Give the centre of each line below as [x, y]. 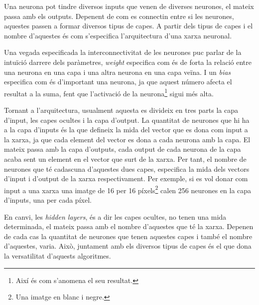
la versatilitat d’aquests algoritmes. [58, 255]
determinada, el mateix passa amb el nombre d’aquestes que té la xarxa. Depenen [129, 226]
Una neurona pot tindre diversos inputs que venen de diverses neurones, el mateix [129, 6]
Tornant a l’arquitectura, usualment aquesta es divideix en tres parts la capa [121, 110]
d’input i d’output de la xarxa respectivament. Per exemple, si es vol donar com [126, 178]
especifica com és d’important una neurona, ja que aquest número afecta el [118, 82]
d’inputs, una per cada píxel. [48, 200]
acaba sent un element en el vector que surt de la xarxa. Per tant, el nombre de [125, 158]
